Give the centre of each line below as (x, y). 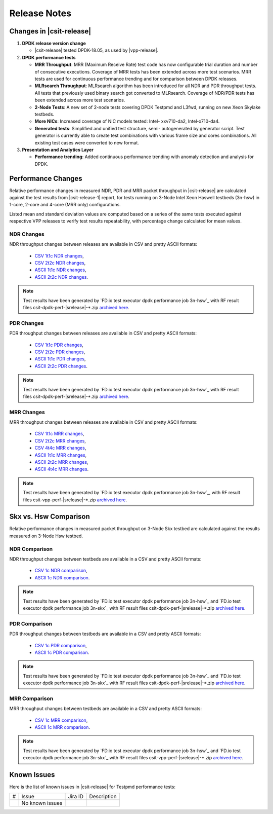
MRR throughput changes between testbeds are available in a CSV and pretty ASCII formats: (106, 709)
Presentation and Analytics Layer (58, 150)
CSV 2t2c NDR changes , (60, 263)
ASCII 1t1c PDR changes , (60, 359)
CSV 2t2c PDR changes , (60, 352)
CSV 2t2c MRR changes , (60, 440)
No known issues (42, 803)
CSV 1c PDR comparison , (61, 645)
